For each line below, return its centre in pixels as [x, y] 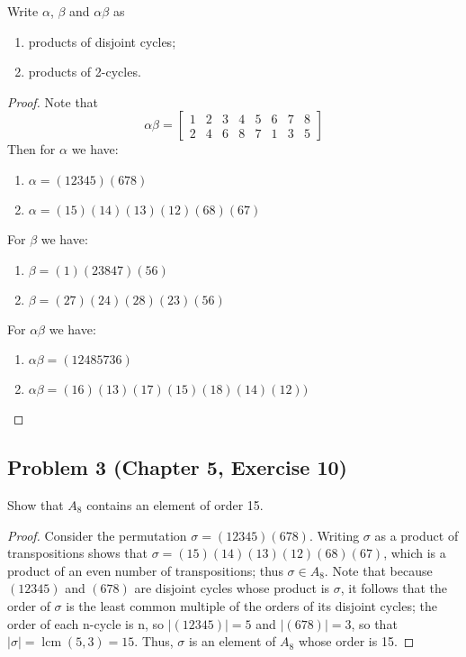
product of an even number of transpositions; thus [145, 570]
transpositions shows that [77, 553]
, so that [374, 623]
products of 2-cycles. [85, 72]
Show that [36, 504]
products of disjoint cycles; [102, 41]
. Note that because [378, 570]
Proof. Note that [53, 101]
